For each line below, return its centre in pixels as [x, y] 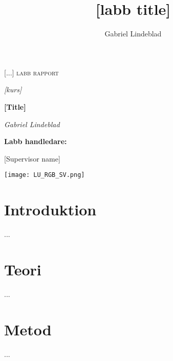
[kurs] [13, 89]
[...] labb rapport [31, 72]
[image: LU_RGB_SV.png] [45, 175]
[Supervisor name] [32, 158]
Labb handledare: [36, 141]
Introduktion [50, 209]
